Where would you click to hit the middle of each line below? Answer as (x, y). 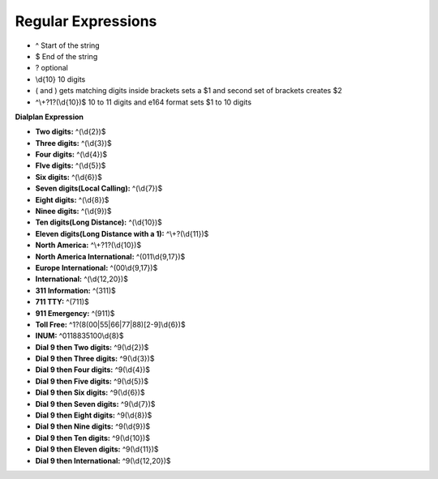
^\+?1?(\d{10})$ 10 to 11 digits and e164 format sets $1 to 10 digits (143, 102)
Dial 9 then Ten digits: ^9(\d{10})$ (92, 438)
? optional (52, 68)
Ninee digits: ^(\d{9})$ (73, 212)
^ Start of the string (68, 45)
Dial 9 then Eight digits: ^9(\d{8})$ (94, 415)
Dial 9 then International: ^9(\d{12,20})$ (103, 460)
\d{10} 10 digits (60, 79)
